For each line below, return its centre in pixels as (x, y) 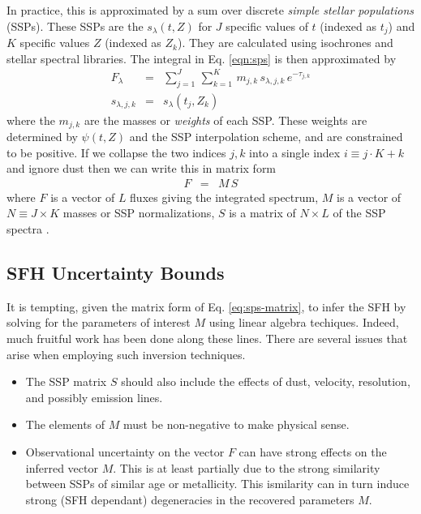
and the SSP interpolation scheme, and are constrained (266, 137)
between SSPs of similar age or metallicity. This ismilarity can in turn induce (217, 484)
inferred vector (62, 467)
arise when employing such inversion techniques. (126, 354)
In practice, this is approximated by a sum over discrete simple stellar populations (210, 10)
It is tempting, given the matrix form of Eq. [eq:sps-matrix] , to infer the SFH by (206, 306)
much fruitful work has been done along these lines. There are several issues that (207, 338)
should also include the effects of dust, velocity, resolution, (266, 381)
